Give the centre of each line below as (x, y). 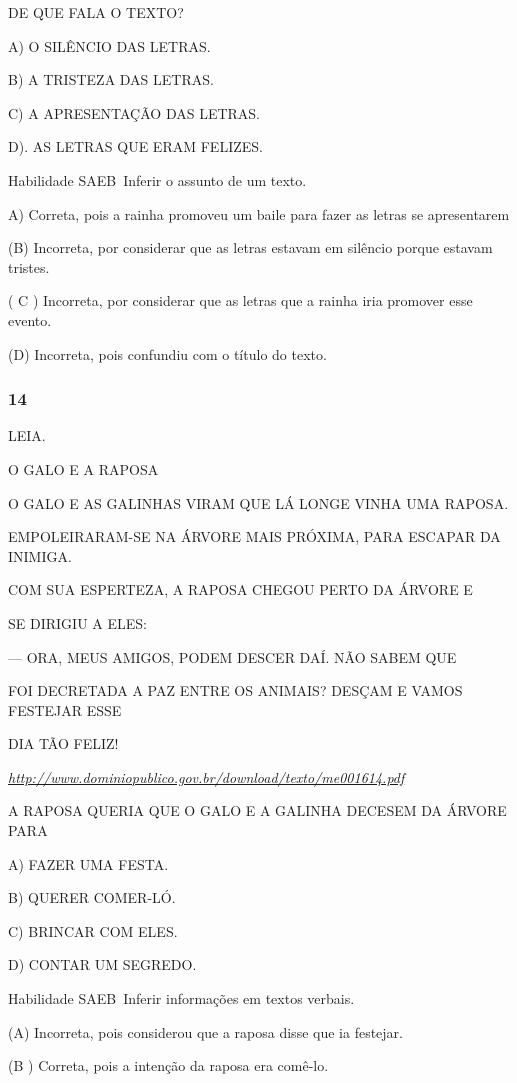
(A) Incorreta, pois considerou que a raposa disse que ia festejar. (205, 1031)
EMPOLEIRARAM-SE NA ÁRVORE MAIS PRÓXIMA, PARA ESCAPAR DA (254, 536)
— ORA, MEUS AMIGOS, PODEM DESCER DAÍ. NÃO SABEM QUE (232, 656)
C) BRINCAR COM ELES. (93, 930)
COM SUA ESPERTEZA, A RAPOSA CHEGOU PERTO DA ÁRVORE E (240, 589)
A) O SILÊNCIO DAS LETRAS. (109, 45)
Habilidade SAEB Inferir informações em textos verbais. (181, 998)
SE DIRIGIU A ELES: (77, 622)
